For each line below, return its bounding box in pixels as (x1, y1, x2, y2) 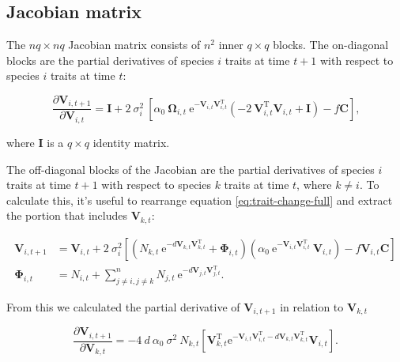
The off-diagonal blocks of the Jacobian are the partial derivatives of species (6, 160, 375, 177)
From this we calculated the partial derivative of (6, 298, 240, 315)
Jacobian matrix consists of (68, 36, 201, 53)
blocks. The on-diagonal (273, 36, 389, 53)
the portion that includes (6, 207, 127, 224)
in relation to (280, 298, 344, 315)
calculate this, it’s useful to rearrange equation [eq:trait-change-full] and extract (6, 191, 393, 208)
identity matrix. (92, 134, 170, 150)
